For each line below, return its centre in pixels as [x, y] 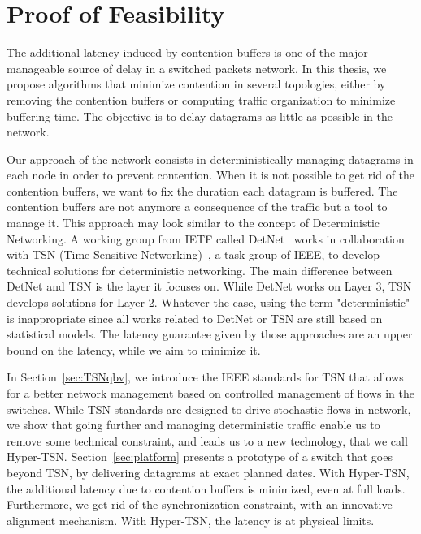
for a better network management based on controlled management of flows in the [210, 393]
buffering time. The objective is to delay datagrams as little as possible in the [200, 116]
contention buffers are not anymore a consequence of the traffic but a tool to [197, 207]
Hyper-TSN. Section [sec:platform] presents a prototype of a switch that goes [200, 456]
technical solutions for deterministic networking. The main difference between [200, 270]
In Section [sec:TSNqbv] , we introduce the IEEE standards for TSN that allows [205, 377]
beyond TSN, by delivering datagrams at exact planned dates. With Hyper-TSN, [208, 472]
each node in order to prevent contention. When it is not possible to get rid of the [211, 175]
